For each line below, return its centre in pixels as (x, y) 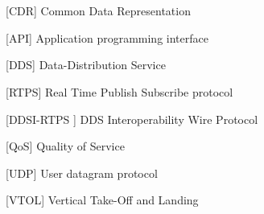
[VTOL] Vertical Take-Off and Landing (102, 200)
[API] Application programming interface (107, 37)
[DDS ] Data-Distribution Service (86, 65)
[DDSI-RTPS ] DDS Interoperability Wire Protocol (132, 119)
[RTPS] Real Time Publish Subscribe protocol (120, 91)
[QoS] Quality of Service (65, 146)
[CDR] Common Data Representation (98, 11)
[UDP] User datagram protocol (82, 173)
